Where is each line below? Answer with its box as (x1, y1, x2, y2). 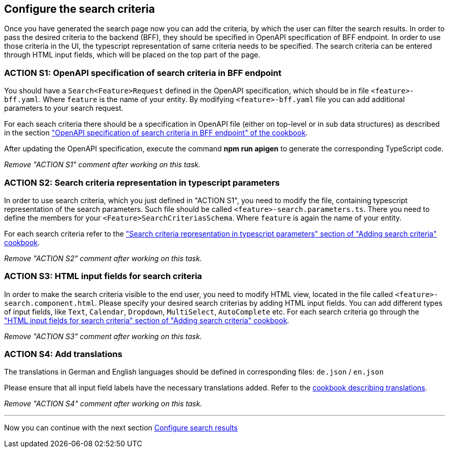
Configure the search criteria (4, 3, 155, 15)
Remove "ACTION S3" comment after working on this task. (4, 331, 202, 341)
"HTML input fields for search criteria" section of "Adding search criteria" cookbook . (4, 316, 290, 325)
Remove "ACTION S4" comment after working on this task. (4, 399, 202, 408)
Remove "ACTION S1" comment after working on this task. (4, 160, 201, 169)
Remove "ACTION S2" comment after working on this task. (4, 253, 202, 263)
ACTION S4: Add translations (4, 349, 123, 360)
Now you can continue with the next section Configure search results (4, 423, 238, 433)
